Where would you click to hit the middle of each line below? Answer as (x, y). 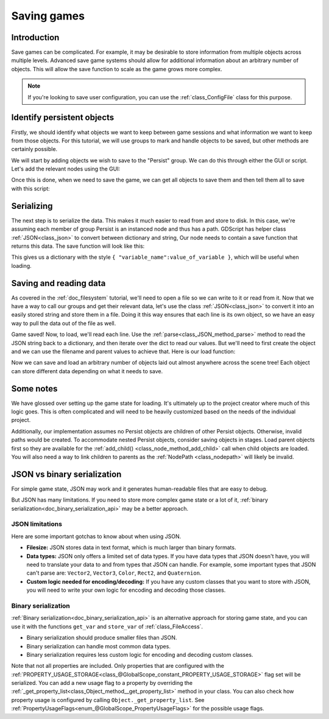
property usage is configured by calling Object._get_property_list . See (108, 700)
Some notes (34, 389)
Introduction (35, 37)
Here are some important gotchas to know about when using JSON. (96, 536)
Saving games (48, 16)
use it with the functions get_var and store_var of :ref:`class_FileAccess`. (107, 626)
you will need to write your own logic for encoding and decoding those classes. (126, 590)
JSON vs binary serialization (66, 474)
